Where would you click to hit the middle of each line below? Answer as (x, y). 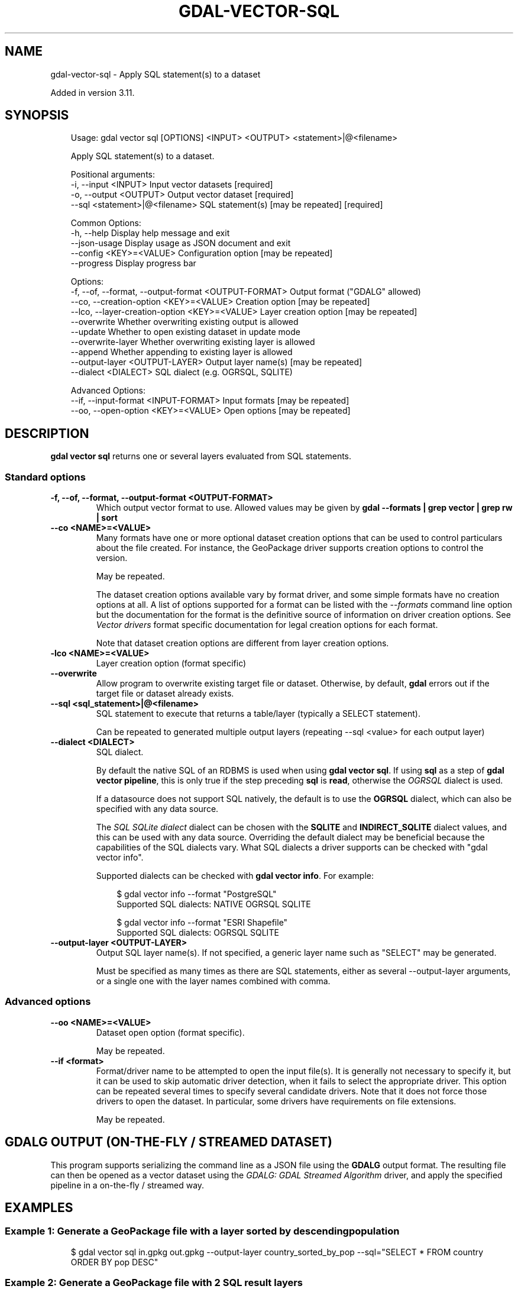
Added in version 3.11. (93, 92)
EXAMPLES (39, 1208)
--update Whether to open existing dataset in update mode (185, 332)
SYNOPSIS (37, 115)
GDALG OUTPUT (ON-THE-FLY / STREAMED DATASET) (169, 1142)
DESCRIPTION (47, 433)
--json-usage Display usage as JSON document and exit (181, 243)
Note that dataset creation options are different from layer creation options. (242, 643)
